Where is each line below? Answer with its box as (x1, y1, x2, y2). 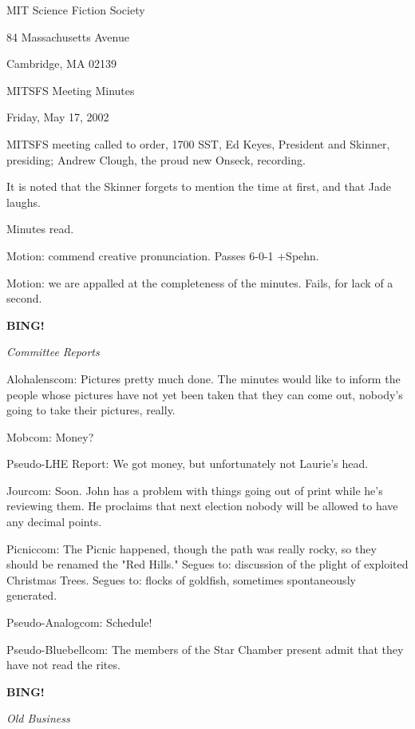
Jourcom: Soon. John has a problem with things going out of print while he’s (6, 481, 383, 498)
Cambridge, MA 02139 (6, 55, 117, 72)
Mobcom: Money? (6, 428, 94, 445)
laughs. (6, 193, 41, 210)
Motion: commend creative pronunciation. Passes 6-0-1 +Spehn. (6, 247, 319, 263)
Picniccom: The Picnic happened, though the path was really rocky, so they (6, 540, 377, 557)
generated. (6, 587, 57, 604)
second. (6, 290, 42, 307)
